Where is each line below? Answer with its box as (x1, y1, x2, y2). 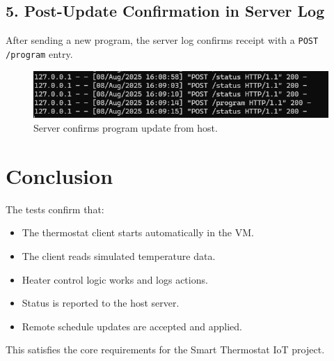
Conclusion (6, 161, 113, 190)
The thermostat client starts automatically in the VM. (22, 225, 254, 240)
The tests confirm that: (6, 201, 104, 216)
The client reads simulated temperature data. (22, 248, 216, 263)
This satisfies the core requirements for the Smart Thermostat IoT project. (6, 342, 325, 357)
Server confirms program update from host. (33, 121, 218, 135)
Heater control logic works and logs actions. (22, 272, 208, 286)
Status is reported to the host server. (22, 295, 180, 310)
